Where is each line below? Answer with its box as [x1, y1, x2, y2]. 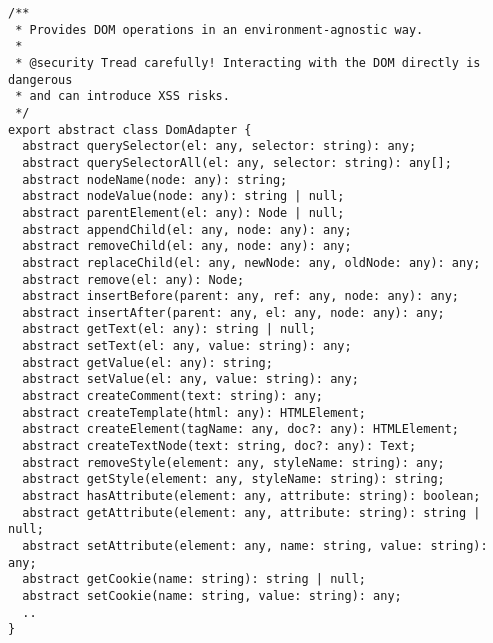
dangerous [8, 72, 73, 87]
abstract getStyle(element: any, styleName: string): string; [22, 472, 445, 487]
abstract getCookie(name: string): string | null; [22, 572, 366, 587]
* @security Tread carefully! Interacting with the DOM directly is [15, 55, 481, 70]
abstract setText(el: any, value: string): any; [22, 339, 352, 354]
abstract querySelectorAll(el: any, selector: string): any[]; [22, 155, 452, 170]
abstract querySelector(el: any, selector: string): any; [22, 139, 417, 154]
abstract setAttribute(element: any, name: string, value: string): [22, 539, 488, 553]
